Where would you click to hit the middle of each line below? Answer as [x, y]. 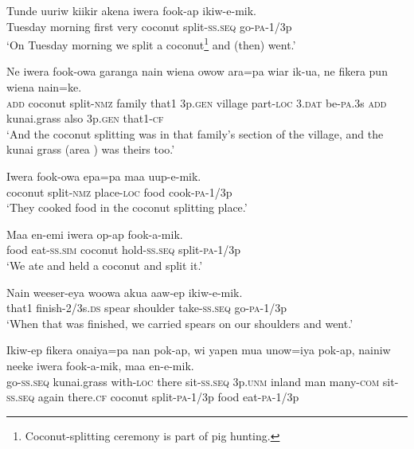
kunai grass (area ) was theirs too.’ [91, 149]
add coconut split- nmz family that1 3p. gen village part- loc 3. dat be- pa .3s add [197, 102]
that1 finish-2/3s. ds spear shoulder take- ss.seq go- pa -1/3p [146, 308]
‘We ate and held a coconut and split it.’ [105, 265]
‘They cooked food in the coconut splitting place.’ [127, 207]
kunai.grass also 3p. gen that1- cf [85, 118]
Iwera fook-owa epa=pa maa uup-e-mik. [104, 176]
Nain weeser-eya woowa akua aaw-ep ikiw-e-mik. [125, 292]
